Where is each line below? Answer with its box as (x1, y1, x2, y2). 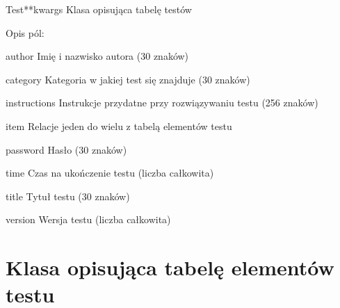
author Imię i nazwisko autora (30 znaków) (6, 49, 189, 63)
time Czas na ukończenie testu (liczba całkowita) (6, 165, 214, 180)
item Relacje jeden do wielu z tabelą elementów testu (6, 118, 232, 133)
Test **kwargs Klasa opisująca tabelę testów (6, 2, 192, 16)
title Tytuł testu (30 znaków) (6, 188, 130, 203)
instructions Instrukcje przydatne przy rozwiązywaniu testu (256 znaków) (6, 95, 318, 110)
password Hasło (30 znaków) (6, 142, 127, 156)
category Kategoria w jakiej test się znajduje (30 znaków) (6, 72, 250, 86)
